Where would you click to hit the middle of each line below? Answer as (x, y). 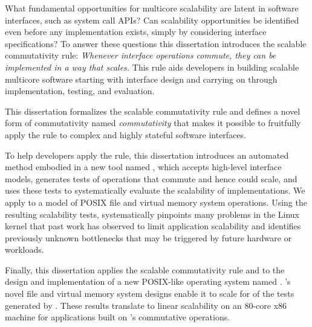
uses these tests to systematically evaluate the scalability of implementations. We (155, 190)
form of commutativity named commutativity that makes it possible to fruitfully (153, 123)
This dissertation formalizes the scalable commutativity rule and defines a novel (153, 111)
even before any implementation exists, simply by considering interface (136, 32)
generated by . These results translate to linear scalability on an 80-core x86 (146, 305)
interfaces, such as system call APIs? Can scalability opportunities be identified (152, 20)
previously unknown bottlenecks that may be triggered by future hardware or (148, 237)
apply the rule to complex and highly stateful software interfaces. (125, 134)
